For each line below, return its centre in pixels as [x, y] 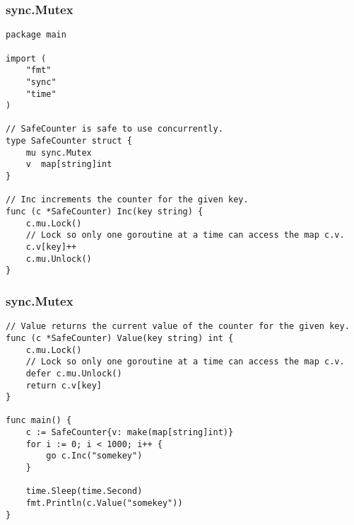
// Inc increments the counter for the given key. [127, 200]
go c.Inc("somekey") [94, 456]
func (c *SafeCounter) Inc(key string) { [105, 212]
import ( [26, 58]
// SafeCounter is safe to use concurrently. [114, 129]
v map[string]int [69, 165]
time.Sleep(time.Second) [84, 491]
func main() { [39, 421]
